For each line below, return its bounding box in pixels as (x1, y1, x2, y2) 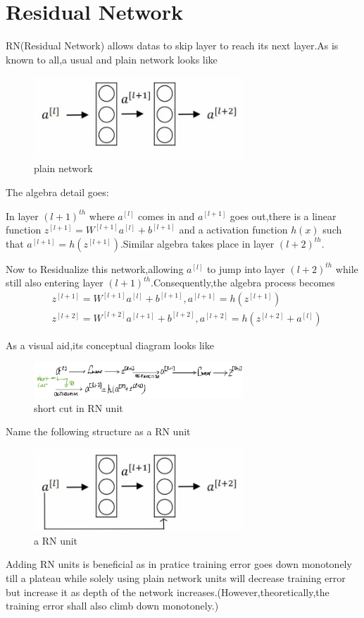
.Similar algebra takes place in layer (120, 236, 275, 250)
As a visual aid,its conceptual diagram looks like (6, 337, 214, 352)
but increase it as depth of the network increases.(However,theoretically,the (6, 584, 330, 599)
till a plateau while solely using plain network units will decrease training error (6, 570, 346, 585)
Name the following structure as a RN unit (6, 424, 191, 439)
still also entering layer (6, 275, 103, 290)
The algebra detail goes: (6, 184, 109, 199)
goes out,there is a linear (230, 208, 337, 223)
